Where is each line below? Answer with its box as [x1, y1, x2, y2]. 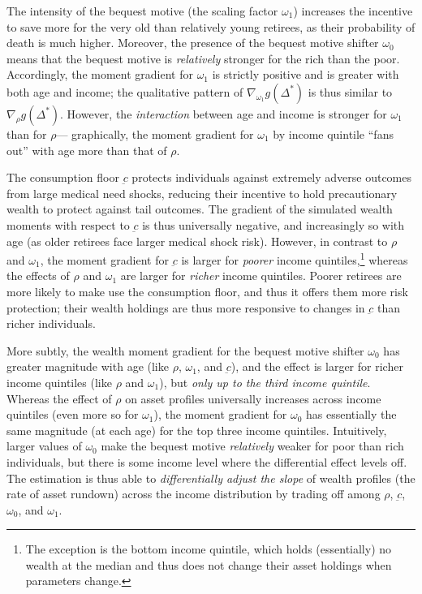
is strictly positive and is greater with [212, 66, 399, 83]
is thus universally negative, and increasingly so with [142, 216, 405, 233]
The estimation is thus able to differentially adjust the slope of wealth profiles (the [6, 469, 416, 486]
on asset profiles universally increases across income [125, 390, 381, 407]
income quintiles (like [6, 373, 112, 390]
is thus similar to [308, 83, 393, 100]
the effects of [6, 267, 70, 284]
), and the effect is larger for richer [230, 358, 403, 375]
